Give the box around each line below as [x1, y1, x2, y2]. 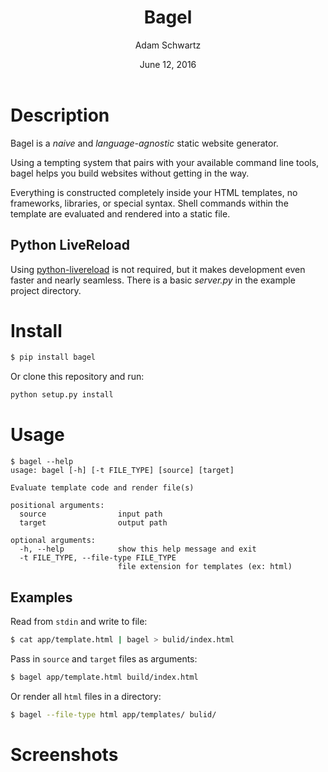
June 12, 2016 [139, 58, 197, 70]
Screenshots [10, 743, 119, 766]
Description [10, 104, 110, 126]
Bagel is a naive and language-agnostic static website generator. [10, 137, 279, 149]
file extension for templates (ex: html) [117, 562, 293, 572]
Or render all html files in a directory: [10, 690, 162, 702]
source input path [19, 509, 163, 520]
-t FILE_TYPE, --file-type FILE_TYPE [19, 553, 177, 563]
